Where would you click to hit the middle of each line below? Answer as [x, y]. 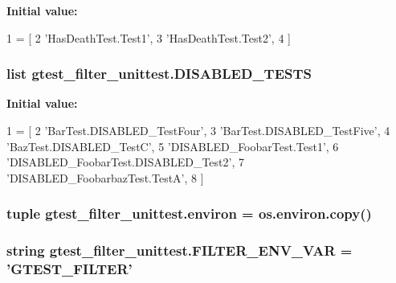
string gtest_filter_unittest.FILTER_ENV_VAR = [180, 250]
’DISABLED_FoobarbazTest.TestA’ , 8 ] [105, 177]
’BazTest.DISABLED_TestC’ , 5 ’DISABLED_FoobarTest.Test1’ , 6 [173, 146]
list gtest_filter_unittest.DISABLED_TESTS [159, 74]
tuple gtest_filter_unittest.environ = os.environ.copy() [189, 213]
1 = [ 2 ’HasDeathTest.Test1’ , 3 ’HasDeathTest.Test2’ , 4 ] [149, 37]
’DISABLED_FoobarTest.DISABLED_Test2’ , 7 [125, 162]
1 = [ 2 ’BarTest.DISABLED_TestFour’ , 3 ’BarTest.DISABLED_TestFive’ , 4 [198, 130]
